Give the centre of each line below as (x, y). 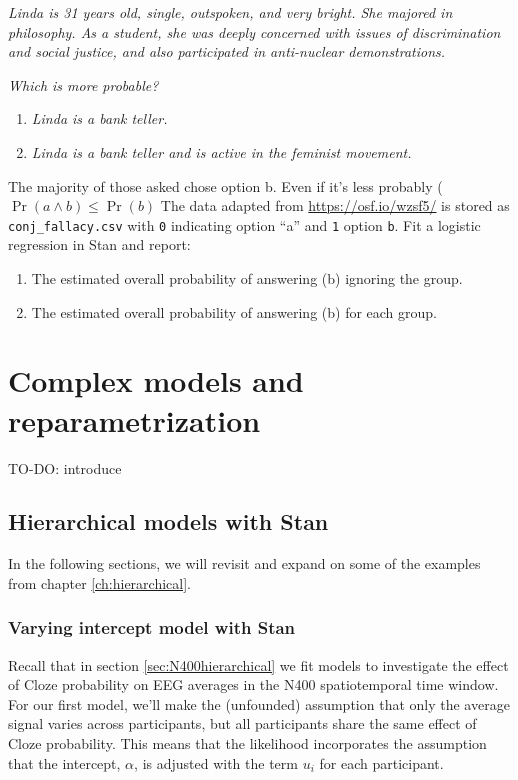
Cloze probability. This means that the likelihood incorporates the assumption (247, 743)
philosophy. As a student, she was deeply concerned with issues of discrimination (254, 31)
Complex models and (156, 380)
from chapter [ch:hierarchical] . (99, 582)
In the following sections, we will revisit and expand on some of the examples (244, 563)
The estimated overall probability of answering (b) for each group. (234, 311)
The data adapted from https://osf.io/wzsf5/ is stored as (335, 205)
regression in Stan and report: (99, 244)
